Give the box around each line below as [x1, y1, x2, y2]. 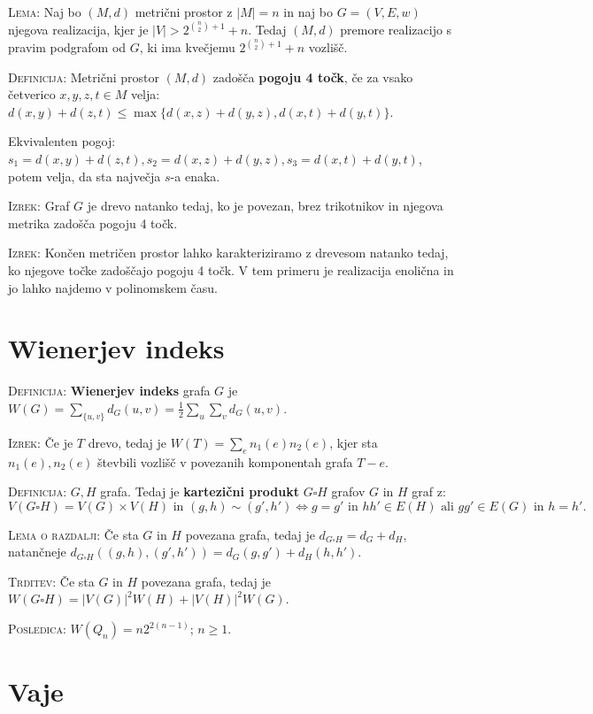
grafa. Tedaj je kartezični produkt [100, 482, 299, 501]
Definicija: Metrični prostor [8, 67, 159, 86]
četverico [8, 85, 56, 104]
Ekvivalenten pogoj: [8, 132, 116, 150]
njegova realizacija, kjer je [8, 20, 149, 39]
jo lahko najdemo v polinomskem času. [8, 278, 218, 296]
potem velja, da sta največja [8, 166, 161, 185]
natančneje [8, 542, 66, 561]
